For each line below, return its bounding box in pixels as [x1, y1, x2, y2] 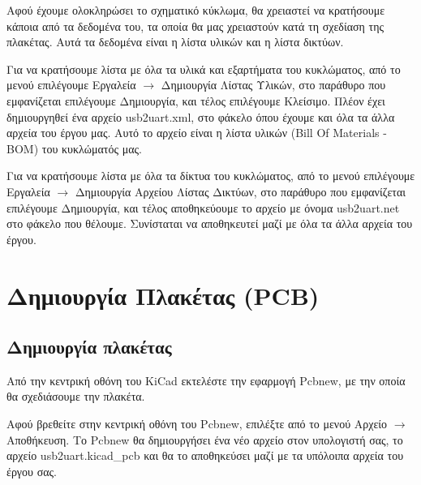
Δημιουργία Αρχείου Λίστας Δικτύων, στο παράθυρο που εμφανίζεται [75, 182, 406, 200]
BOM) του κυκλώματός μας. [6, 139, 142, 157]
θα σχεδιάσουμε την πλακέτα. [6, 388, 145, 405]
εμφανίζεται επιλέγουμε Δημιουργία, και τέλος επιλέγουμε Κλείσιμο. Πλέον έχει [6, 92, 385, 109]
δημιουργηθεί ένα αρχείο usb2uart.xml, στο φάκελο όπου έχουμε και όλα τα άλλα [6, 108, 395, 125]
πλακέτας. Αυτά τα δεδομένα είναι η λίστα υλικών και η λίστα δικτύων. [6, 33, 344, 50]
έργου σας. [6, 462, 57, 479]
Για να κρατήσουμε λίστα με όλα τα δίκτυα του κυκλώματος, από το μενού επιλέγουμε [6, 167, 415, 184]
